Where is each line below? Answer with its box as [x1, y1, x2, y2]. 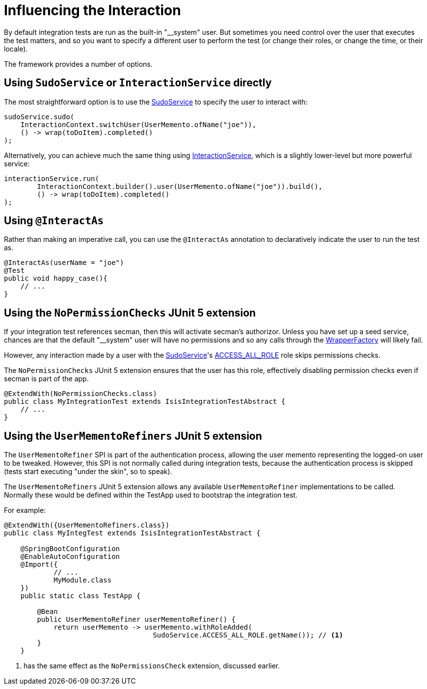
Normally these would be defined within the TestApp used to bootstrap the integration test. [4, 491, 298, 500]
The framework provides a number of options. [4, 59, 153, 68]
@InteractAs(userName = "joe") [4, 259, 124, 267]
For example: [4, 506, 46, 515]
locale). [4, 44, 28, 53]
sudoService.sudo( [4, 112, 75, 121]
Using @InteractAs [4, 214, 104, 227]
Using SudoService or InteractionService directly [4, 77, 272, 89]
